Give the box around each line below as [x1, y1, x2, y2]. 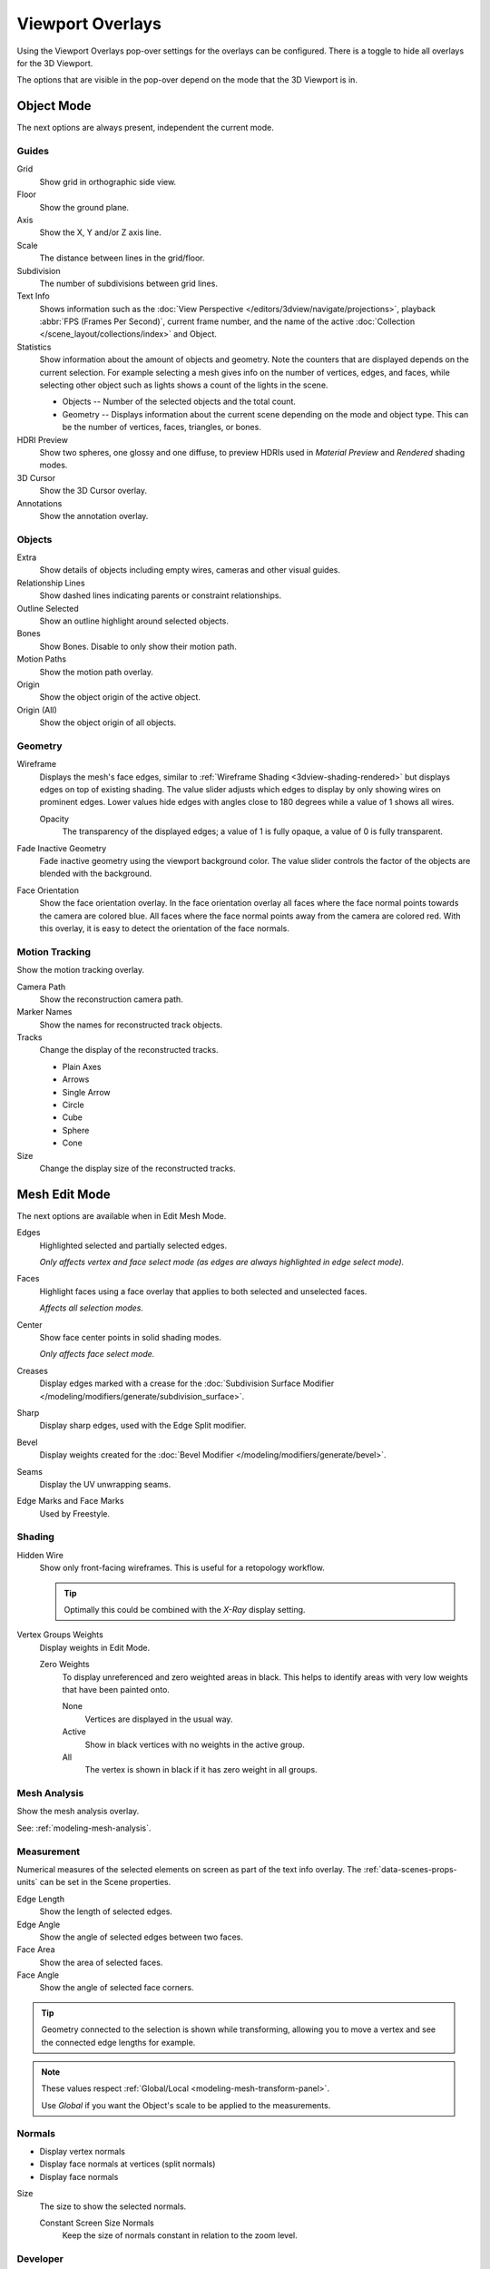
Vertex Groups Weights [16, 1629, 103, 1640]
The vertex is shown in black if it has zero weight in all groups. [84, 1764, 318, 1775]
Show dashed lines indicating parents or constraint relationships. [39, 590, 282, 601]
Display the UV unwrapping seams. [39, 1478, 171, 1489]
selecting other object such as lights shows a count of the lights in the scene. [39, 379, 328, 390]
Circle [62, 1099, 85, 1111]
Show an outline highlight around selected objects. [39, 615, 229, 626]
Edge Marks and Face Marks [16, 1496, 124, 1507]
